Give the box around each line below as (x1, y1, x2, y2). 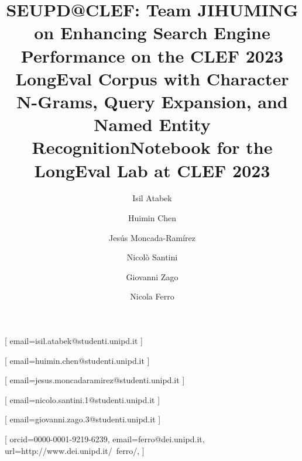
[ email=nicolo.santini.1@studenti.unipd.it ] (5, 393, 160, 405)
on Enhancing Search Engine (34, 20, 270, 44)
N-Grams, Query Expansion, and (16, 89, 288, 113)
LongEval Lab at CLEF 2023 (34, 158, 270, 182)
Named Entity (94, 112, 211, 136)
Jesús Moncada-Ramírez (109, 231, 195, 243)
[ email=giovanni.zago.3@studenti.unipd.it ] (5, 413, 161, 425)
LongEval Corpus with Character (15, 66, 289, 90)
